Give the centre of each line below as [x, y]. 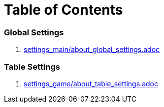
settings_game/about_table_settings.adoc [91, 83]
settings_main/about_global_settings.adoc [92, 50]
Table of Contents [64, 10]
